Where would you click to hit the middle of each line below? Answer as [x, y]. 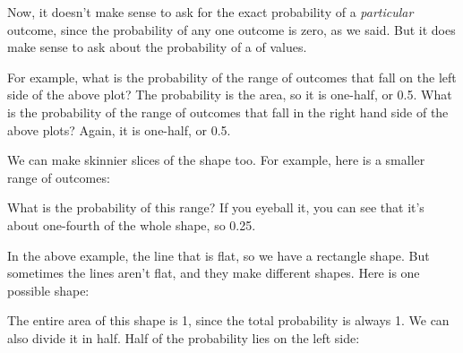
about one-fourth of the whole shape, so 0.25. [132, 224]
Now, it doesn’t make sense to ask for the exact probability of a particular [210, 12]
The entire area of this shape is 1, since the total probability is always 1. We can [228, 320]
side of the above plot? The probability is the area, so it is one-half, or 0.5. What [230, 95]
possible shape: [48, 290]
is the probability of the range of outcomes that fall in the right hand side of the [228, 112]
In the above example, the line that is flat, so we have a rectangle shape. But [219, 255]
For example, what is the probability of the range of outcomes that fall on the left [232, 77]
